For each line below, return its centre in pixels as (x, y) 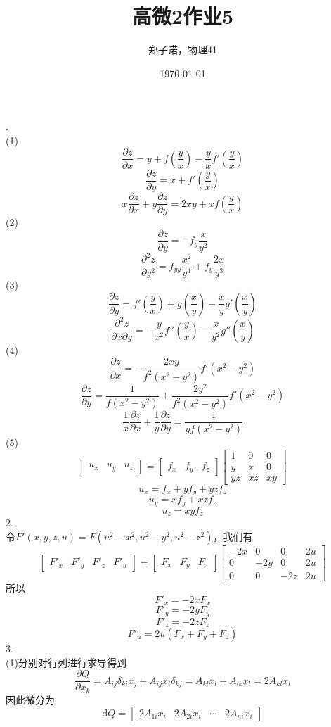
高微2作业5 (183, 16)
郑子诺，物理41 (183, 50)
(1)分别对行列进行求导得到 (66, 662)
